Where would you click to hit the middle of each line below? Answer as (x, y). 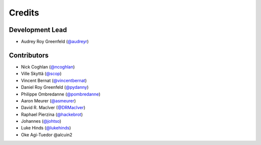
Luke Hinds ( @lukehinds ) (46, 128)
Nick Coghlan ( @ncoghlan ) (48, 67)
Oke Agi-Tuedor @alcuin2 (47, 135)
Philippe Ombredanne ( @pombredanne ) (61, 94)
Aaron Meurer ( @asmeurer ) (48, 101)
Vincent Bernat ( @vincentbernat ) (54, 81)
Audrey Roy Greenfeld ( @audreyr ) (55, 42)
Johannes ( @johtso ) (41, 121)
